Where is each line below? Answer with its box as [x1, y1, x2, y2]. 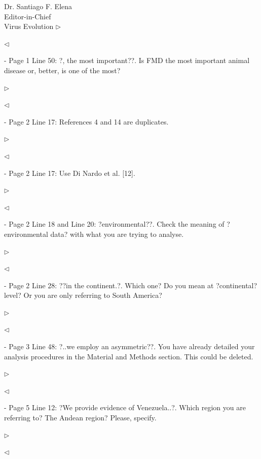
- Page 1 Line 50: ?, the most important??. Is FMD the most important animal [4, 55, 250, 66]
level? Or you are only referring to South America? [4, 290, 162, 300]
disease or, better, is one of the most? [4, 65, 121, 75]
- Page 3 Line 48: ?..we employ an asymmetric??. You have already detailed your [4, 341, 255, 352]
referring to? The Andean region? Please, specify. [4, 412, 157, 423]
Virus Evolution [4, 21, 54, 32]
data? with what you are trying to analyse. [50, 228, 184, 239]
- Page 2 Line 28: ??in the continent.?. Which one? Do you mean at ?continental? [4, 280, 257, 290]
